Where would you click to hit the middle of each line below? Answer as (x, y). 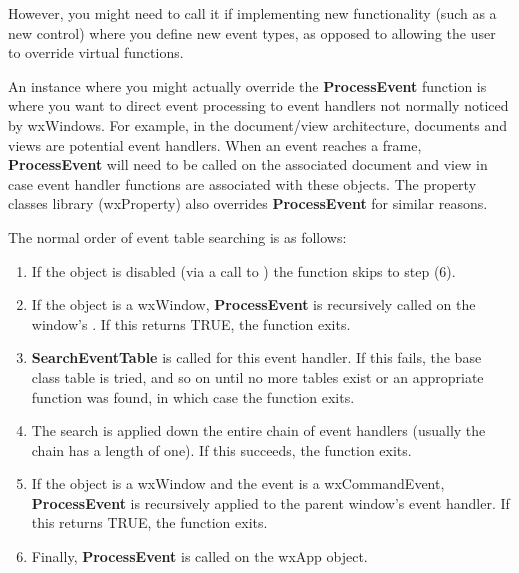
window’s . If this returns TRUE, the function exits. (191, 323)
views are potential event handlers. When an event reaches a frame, (215, 144)
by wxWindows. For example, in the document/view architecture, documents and (258, 124)
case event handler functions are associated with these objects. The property (242, 183)
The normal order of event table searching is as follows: (177, 236)
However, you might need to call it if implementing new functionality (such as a (252, 13)
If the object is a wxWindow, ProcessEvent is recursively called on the (253, 304)
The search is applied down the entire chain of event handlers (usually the (258, 430)
